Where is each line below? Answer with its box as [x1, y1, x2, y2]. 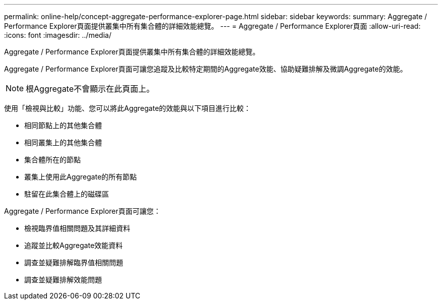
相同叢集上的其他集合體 [24, 138, 102, 147]
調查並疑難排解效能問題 [24, 275, 102, 284]
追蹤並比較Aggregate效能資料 [24, 241, 123, 250]
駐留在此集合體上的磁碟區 [24, 190, 109, 198]
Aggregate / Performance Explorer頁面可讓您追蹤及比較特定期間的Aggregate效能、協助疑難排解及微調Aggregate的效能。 [4, 65, 407, 73]
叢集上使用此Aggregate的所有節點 [24, 172, 137, 181]
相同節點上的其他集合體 [24, 121, 102, 130]
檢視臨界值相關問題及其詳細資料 [24, 224, 130, 232]
